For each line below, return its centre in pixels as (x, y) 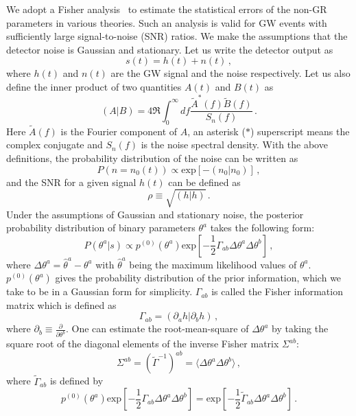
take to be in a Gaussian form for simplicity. (99, 291)
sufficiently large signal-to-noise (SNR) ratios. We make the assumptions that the (177, 36)
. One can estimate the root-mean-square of (157, 328)
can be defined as (204, 182)
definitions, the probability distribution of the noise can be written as (152, 158)
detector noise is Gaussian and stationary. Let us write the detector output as (170, 49)
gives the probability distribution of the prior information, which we (198, 278)
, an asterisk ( (216, 131)
